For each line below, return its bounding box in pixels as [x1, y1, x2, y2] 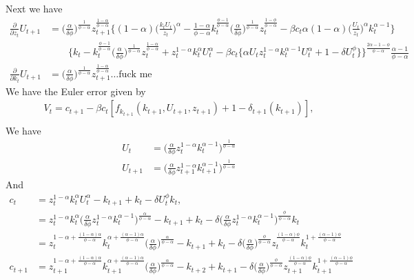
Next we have [6, 1, 63, 15]
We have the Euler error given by [6, 83, 146, 98]
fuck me [118, 69, 152, 79]
